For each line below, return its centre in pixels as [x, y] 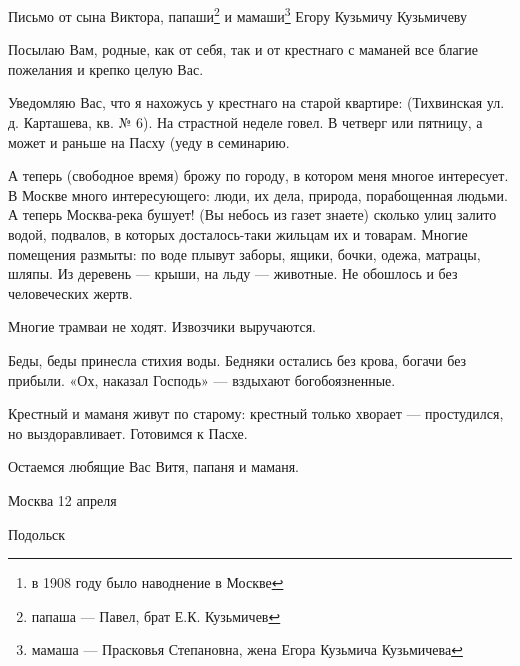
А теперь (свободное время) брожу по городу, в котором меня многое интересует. [258, 175]
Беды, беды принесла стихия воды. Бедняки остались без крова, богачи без [237, 359]
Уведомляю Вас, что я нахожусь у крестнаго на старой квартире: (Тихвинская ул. [256, 102]
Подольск [37, 533]
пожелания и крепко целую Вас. [106, 68]
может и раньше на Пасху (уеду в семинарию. [149, 141]
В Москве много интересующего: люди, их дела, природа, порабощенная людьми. [258, 194]
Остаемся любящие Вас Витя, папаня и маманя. [153, 466]
